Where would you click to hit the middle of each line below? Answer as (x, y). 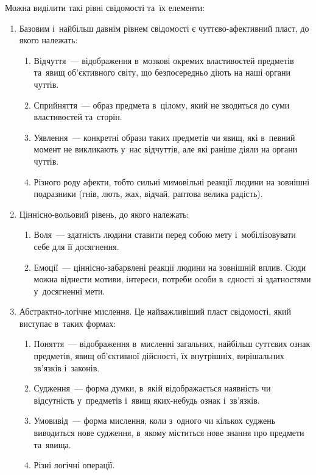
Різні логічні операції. (74, 465)
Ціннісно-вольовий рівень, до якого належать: (104, 214)
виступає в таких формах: (68, 323)
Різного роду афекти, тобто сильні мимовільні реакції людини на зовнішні (172, 181)
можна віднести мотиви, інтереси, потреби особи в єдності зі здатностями (172, 279)
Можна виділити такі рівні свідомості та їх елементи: (105, 7)
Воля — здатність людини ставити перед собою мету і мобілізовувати (165, 234)
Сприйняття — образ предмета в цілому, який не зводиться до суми (162, 105)
